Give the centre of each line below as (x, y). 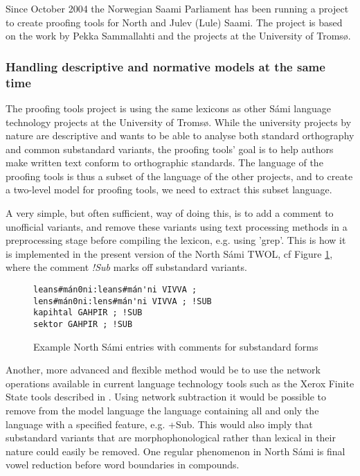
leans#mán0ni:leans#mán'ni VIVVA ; (115, 290)
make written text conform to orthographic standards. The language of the (164, 162)
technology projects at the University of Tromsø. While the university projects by (179, 122)
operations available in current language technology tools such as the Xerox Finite (180, 383)
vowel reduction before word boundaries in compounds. (123, 465)
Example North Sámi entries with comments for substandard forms (176, 346)
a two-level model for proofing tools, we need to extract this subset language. (169, 189)
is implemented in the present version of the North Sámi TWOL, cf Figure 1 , (169, 253)
